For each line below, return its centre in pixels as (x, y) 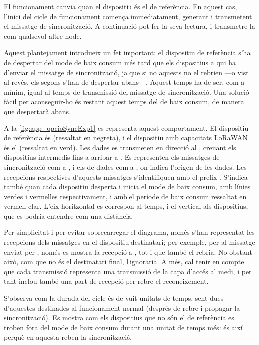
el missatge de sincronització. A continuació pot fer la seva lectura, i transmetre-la (129, 26)
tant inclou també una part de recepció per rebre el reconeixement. (106, 281)
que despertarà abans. (38, 111)
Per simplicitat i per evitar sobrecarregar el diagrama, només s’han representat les (129, 232)
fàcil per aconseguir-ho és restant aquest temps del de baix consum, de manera (124, 101)
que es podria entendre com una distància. (69, 215)
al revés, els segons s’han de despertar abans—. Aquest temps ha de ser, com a (124, 82)
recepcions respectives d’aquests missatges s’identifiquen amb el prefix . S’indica (126, 176)
